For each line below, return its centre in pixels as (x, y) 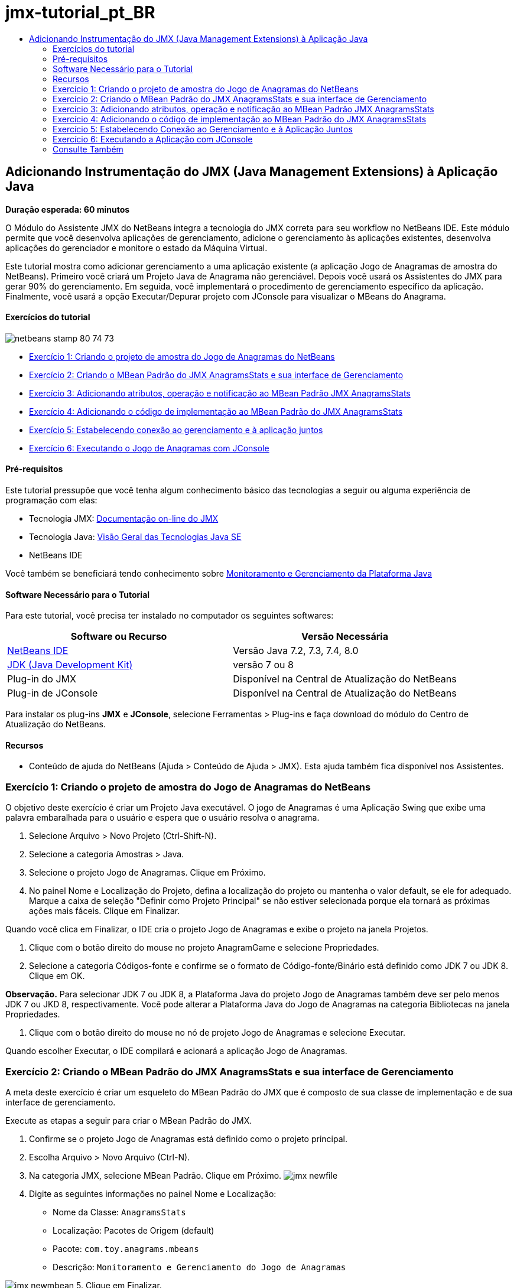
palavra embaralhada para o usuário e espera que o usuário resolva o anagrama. (162, 818)
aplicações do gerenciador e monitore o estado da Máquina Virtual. (136, 248)
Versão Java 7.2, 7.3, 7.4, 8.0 (296, 651)
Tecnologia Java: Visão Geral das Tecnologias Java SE (135, 537)
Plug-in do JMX (42, 679)
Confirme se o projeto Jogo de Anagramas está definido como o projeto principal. (188, 1139)
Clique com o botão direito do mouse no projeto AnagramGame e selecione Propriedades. (204, 948)
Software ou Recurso (119, 637)
